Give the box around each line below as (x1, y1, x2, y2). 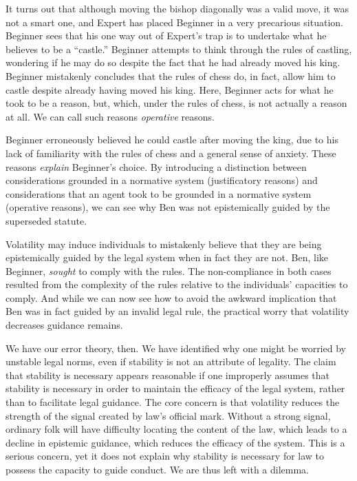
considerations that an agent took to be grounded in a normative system (6, 186, 312, 201)
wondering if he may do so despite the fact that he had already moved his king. (6, 55, 340, 70)
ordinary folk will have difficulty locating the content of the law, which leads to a (6, 422, 347, 436)
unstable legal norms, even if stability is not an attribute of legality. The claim (6, 354, 336, 369)
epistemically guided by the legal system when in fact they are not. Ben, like (6, 250, 329, 265)
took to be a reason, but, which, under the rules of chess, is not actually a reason (6, 96, 347, 110)
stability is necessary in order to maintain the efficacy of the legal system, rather (6, 381, 345, 396)
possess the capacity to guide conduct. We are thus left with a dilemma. (6, 462, 309, 476)
